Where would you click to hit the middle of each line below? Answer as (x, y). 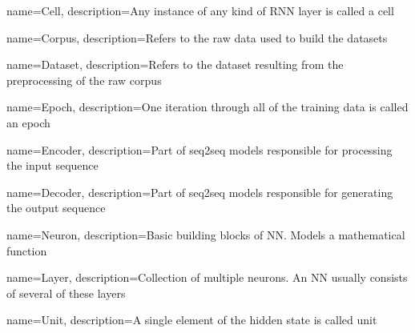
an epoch (28, 122)
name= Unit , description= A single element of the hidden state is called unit (192, 320)
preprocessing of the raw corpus (84, 80)
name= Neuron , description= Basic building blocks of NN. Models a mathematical (206, 234)
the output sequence (56, 208)
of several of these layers (66, 293)
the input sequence (52, 165)
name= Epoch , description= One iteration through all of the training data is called (207, 107)
